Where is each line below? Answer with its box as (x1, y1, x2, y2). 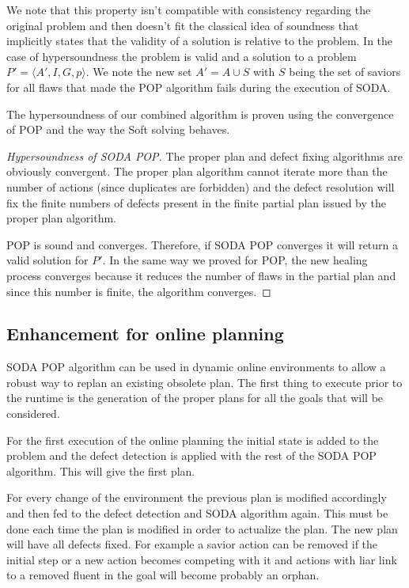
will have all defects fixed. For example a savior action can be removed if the (6, 536, 378, 552)
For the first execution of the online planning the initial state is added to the (6, 431, 379, 448)
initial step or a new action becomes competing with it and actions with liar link (6, 551, 397, 567)
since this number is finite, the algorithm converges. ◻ (6, 283, 271, 299)
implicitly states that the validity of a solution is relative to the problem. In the (6, 32, 393, 49)
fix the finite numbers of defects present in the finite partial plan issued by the (6, 194, 387, 211)
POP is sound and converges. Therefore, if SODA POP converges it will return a (6, 236, 399, 252)
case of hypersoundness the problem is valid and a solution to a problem (6, 47, 357, 64)
